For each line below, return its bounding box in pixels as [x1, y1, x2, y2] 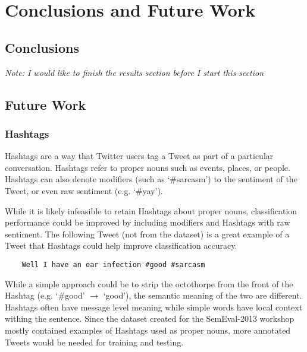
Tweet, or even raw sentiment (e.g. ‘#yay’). [5, 184, 163, 196]
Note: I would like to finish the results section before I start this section [5, 66, 264, 78]
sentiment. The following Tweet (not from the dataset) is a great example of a [5, 227, 290, 240]
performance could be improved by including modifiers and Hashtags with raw [5, 216, 290, 229]
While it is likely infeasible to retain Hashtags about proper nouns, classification [5, 204, 297, 217]
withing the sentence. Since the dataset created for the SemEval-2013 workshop [5, 312, 295, 325]
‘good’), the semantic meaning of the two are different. [103, 289, 302, 302]
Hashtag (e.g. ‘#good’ [5, 289, 85, 302]
